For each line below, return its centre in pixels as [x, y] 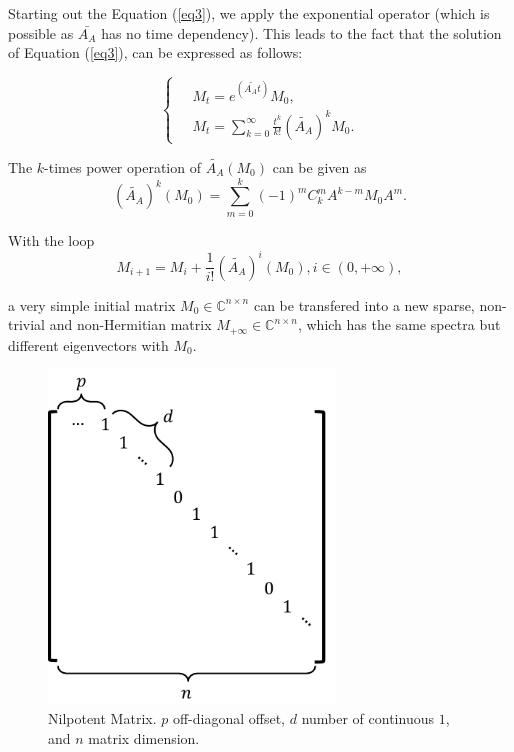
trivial [27, 324]
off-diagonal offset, [229, 718]
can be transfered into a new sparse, [364, 304]
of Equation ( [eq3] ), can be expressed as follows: [155, 52]
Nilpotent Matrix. [102, 718]
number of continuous [367, 718]
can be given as [319, 167]
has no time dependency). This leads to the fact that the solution [301, 32]
